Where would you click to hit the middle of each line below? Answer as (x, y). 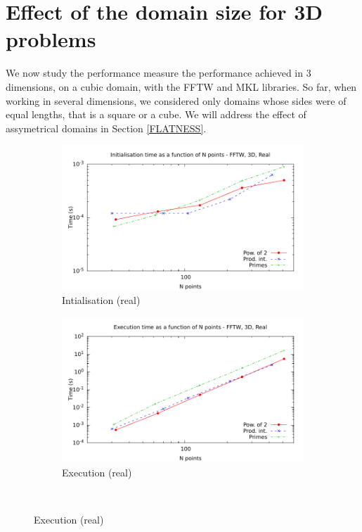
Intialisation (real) (101, 300)
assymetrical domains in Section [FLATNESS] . (106, 128)
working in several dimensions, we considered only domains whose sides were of (176, 100)
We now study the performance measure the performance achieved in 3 (159, 73)
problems (51, 39)
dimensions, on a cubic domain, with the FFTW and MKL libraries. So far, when (181, 86)
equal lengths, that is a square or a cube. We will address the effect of (156, 114)
